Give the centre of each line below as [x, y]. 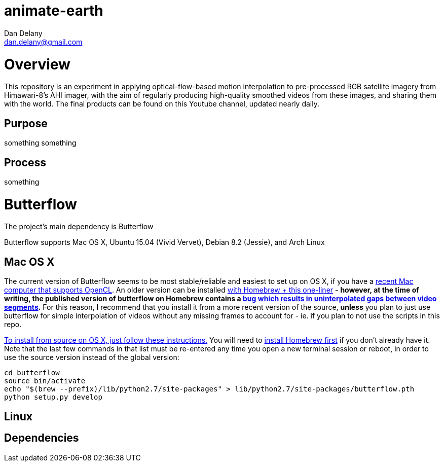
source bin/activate [45, 381]
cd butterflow [32, 373]
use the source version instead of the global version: [92, 357]
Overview [37, 64]
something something [40, 143]
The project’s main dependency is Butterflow [79, 227]
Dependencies [42, 438]
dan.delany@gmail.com [43, 42]
